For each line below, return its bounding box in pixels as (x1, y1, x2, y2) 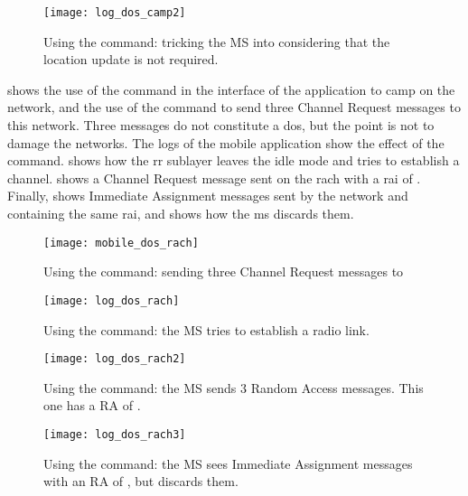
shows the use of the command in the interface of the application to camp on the (7, 80, 455, 98)
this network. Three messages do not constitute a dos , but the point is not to (7, 116, 435, 135)
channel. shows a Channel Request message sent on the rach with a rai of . (7, 168, 421, 187)
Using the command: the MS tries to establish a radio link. (43, 320, 370, 339)
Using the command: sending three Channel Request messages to (43, 262, 404, 281)
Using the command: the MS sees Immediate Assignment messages (43, 454, 413, 473)
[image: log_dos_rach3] (43, 427, 186, 441)
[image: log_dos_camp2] (43, 6, 186, 19)
